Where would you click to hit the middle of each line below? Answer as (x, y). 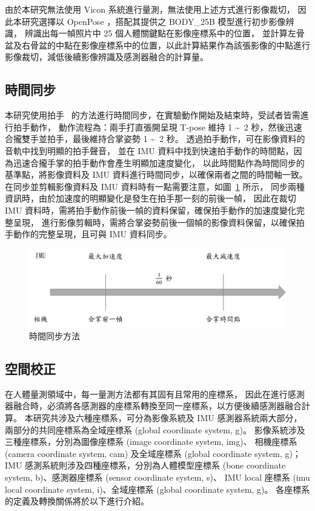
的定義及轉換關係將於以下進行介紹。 (77, 501)
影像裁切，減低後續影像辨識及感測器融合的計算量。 (107, 57)
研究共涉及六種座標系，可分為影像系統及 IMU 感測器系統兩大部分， (167, 418)
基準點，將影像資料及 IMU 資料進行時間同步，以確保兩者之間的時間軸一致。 (156, 174)
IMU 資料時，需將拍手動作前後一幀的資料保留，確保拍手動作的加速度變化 (151, 210)
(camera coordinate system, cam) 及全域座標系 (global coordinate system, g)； (153, 453)
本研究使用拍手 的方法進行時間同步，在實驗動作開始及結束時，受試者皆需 (153, 115)
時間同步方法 (55, 336)
